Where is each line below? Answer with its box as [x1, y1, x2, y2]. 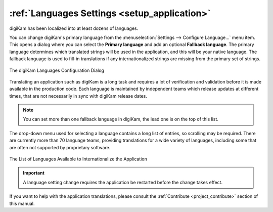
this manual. [9, 200, 35, 206]
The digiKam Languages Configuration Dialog [9, 67, 105, 73]
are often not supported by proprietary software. [9, 144, 111, 150]
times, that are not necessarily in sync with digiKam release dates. [9, 93, 148, 99]
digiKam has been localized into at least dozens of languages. [9, 25, 139, 31]
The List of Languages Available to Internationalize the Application [9, 156, 148, 162]
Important [23, 170, 45, 176]
